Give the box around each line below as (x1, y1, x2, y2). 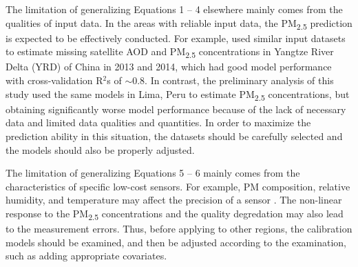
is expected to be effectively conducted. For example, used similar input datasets (6, 30, 346, 45)
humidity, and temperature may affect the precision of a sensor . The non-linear (6, 192, 342, 207)
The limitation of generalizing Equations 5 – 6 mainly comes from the (6, 166, 300, 180)
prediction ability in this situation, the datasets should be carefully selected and (6, 128, 343, 143)
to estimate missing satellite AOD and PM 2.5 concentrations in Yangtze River (6, 44, 334, 61)
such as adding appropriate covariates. (6, 248, 167, 263)
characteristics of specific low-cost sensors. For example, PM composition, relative (6, 179, 350, 193)
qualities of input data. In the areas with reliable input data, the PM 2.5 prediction (6, 15, 352, 32)
